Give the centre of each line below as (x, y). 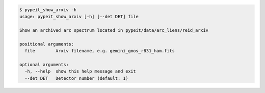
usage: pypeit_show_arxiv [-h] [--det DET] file (79, 16)
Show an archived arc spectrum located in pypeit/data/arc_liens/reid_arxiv (114, 30)
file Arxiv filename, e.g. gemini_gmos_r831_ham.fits (100, 51)
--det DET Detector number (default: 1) (77, 78)
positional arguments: (47, 44)
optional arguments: (44, 64)
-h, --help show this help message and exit (80, 71)
